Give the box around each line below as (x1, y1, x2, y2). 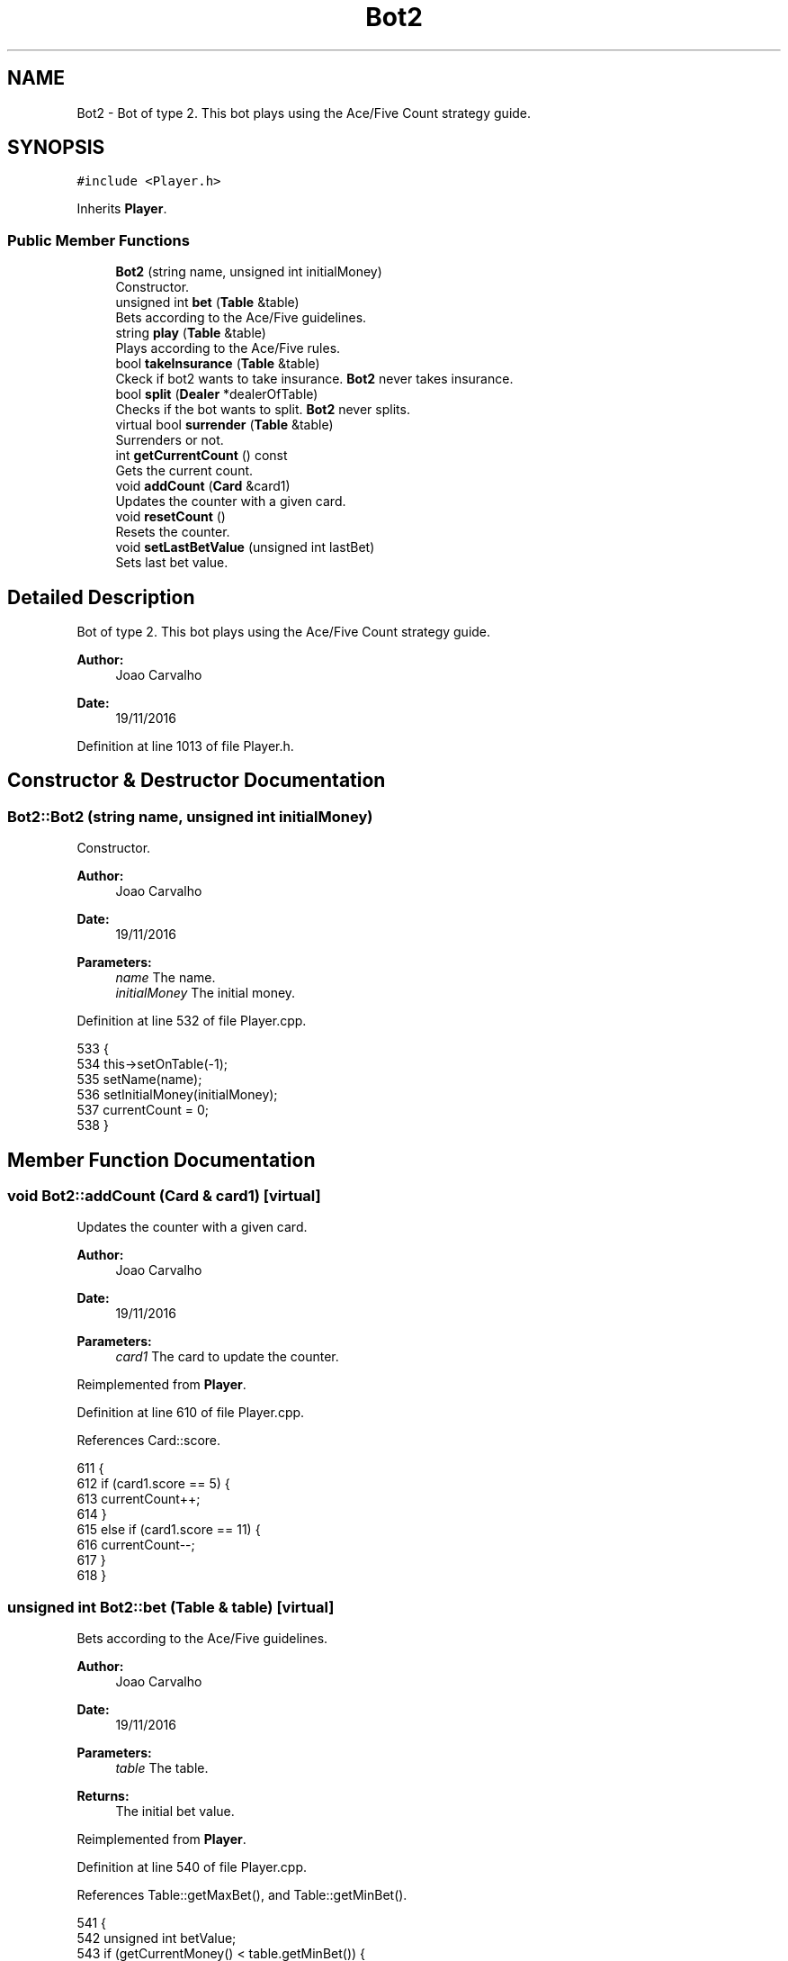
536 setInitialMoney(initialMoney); (76, 1087, 278, 1103)
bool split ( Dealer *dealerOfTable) (115, 386, 318, 402)
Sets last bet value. (115, 555, 228, 571)
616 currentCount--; (76, 1537, 195, 1553)
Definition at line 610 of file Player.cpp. (76, 1405, 305, 1421)
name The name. (115, 970, 216, 986)
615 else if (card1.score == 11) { (76, 1522, 261, 1538)
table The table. (115, 1760, 209, 1776)
